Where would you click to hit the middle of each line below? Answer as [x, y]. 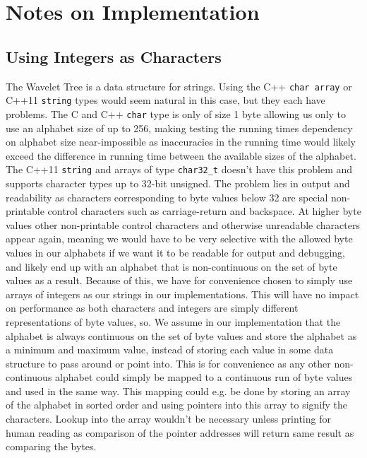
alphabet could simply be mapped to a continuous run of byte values [204, 377]
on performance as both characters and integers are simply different [152, 308]
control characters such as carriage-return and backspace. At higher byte [204, 211]
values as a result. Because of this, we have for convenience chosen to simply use [179, 280]
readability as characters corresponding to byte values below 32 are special [167, 197]
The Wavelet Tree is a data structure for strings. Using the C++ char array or [179, 86]
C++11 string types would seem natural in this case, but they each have [166, 100]
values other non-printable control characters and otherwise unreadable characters [183, 224]
